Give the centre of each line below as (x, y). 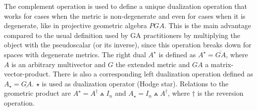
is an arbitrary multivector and (59, 64)
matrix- (222, 64)
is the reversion (220, 93)
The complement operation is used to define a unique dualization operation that (126, 6)
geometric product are (38, 93)
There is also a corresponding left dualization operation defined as (153, 74)
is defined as (177, 54)
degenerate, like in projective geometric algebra (76, 25)
